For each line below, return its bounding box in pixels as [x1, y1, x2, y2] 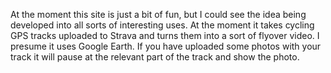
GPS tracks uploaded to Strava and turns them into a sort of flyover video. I [10, 30, 320, 41]
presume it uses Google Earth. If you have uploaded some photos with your [10, 40, 322, 52]
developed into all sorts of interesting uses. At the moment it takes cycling [10, 19, 315, 31]
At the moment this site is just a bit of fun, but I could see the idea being [10, 9, 307, 20]
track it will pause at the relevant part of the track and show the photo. [10, 51, 300, 63]
